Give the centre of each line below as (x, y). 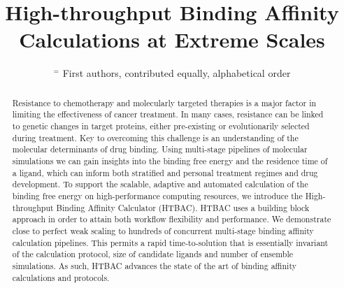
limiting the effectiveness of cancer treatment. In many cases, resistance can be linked (168, 114)
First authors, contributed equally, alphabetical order (177, 73)
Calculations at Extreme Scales (172, 39)
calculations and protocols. (61, 277)
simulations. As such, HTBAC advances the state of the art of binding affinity (154, 265)
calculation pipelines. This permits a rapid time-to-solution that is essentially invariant (170, 242)
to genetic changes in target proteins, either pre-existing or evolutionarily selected (161, 126)
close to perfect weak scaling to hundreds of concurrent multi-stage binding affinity (163, 230)
